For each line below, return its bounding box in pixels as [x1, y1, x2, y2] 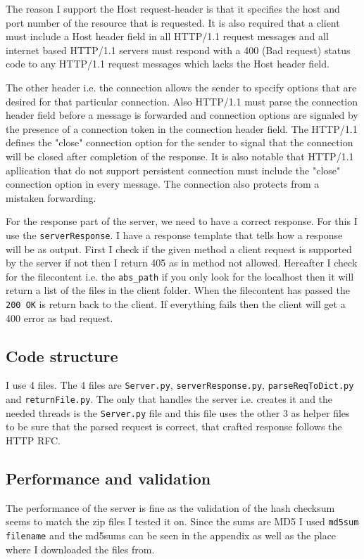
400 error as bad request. [6, 310, 113, 325]
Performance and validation [6, 468, 211, 489]
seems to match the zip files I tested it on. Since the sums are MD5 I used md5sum [6, 514, 359, 529]
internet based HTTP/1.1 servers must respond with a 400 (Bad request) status [6, 42, 351, 57]
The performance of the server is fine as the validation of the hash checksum [6, 500, 335, 515]
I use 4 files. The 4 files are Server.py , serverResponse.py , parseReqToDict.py [6, 378, 354, 392]
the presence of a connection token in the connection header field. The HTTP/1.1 [6, 121, 358, 136]
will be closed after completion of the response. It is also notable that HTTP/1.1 [6, 148, 354, 163]
